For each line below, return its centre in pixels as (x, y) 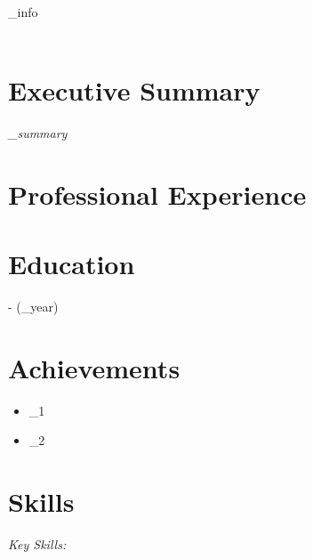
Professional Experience (157, 194)
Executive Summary (134, 89)
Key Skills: (37, 544)
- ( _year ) (33, 306)
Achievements (94, 367)
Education (72, 264)
